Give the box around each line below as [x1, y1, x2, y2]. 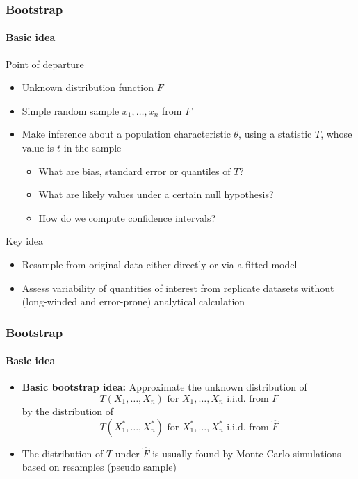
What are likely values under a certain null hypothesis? [38, 187, 274, 202]
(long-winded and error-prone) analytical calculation [22, 294, 245, 309]
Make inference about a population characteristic [22, 127, 231, 141]
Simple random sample [22, 103, 120, 117]
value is [22, 140, 54, 155]
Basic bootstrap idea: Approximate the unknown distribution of [22, 380, 307, 394]
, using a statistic [238, 127, 312, 141]
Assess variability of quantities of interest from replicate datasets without [22, 280, 334, 295]
